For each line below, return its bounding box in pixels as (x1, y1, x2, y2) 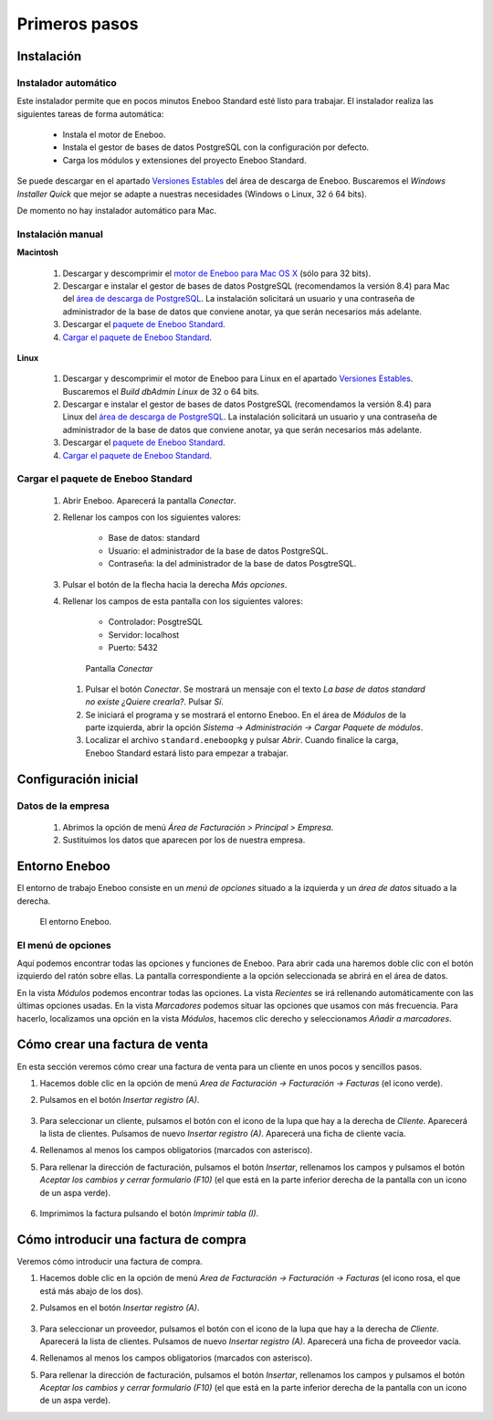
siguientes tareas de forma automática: (16, 108, 164, 119)
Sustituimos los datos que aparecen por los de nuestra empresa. (62, 834, 306, 845)
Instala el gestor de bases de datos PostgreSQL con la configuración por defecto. (62, 142, 370, 153)
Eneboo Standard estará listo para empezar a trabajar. (85, 747, 289, 758)
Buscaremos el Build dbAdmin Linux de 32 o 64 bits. (62, 386, 260, 397)
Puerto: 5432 (108, 642, 159, 653)
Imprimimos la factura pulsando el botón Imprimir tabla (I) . (39, 1208, 259, 1219)
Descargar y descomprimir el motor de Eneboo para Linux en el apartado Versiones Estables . (62, 373, 414, 384)
